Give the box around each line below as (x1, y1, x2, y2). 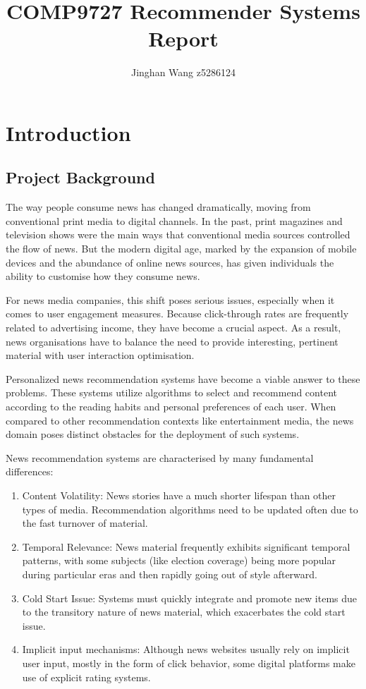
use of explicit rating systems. (22, 669, 151, 684)
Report (148, 24, 219, 53)
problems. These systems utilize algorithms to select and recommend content (6, 385, 337, 400)
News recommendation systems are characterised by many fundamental (6, 450, 314, 465)
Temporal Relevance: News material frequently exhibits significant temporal (22, 539, 350, 554)
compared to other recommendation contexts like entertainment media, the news (6, 413, 354, 427)
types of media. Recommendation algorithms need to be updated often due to (22, 501, 358, 516)
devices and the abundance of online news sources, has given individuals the (6, 255, 334, 269)
